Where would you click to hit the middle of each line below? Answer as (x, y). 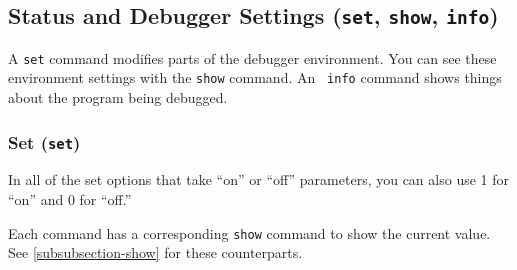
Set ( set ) (44, 141)
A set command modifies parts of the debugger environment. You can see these (252, 57)
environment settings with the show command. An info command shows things (255, 77)
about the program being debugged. (118, 97)
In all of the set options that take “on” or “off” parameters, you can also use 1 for (258, 179)
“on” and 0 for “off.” (70, 199)
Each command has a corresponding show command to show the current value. (249, 232)
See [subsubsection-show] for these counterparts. (155, 252)
